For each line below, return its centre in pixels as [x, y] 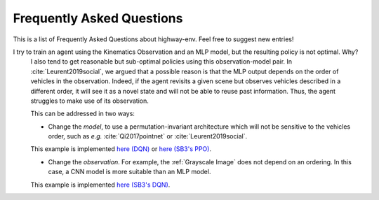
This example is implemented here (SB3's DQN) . [100, 185]
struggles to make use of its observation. [89, 101]
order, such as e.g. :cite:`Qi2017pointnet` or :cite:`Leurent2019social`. [148, 136]
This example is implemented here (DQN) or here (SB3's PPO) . [121, 149]
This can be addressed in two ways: [82, 114]
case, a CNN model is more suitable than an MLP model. [129, 172]
